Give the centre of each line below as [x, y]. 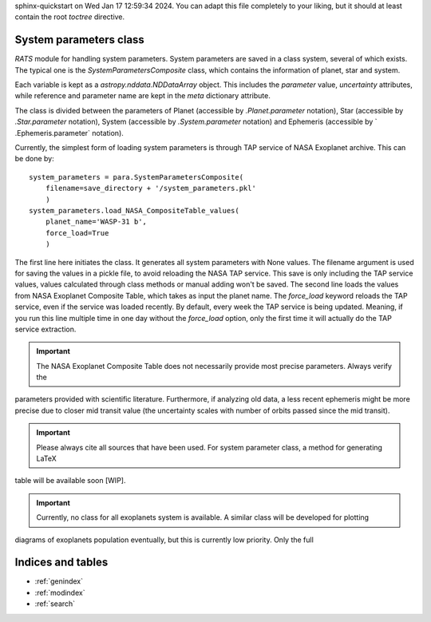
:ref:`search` [55, 604]
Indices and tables [61, 563]
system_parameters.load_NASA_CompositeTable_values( [134, 210]
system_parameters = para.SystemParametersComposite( [136, 177]
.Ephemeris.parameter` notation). [69, 133]
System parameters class [80, 40]
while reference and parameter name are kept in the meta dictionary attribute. [142, 96]
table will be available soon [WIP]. [70, 481]
